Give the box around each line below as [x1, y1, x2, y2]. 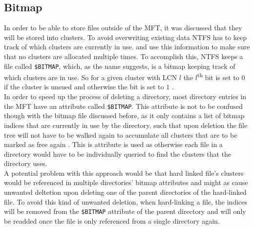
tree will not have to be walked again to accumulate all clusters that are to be [4, 129, 237, 140]
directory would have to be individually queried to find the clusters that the [4, 148, 232, 159]
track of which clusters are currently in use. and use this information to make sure [4, 42, 250, 52]
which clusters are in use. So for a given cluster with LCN [4, 72, 177, 82]
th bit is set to [197, 71, 239, 82]
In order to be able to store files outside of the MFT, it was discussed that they [4, 22, 242, 33]
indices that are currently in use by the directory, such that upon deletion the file [4, 120, 248, 130]
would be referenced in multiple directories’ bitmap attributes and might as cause [4, 177, 248, 187]
